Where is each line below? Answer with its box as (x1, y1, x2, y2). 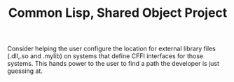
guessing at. (7, 67, 43, 75)
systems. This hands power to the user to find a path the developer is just (7, 60, 219, 68)
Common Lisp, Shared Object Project (8, 5, 228, 21)
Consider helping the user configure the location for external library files (7, 44, 216, 53)
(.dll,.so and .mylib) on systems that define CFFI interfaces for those (7, 52, 204, 60)
